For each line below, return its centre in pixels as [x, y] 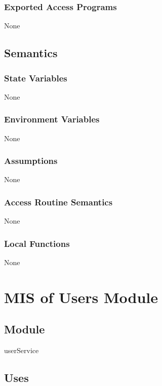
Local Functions [37, 243]
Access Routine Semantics [58, 202]
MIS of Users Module [81, 297]
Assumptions [31, 161]
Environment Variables [52, 119]
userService [22, 350]
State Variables [36, 78]
